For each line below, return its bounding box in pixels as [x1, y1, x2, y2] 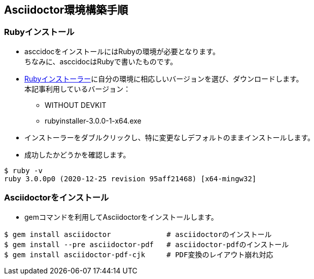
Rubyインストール [4, 27, 75, 37]
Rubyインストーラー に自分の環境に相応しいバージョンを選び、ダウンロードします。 [24, 74, 303, 83]
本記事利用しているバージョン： [24, 84, 131, 93]
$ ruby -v [4, 166, 43, 175]
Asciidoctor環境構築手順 [4, 4, 128, 16]
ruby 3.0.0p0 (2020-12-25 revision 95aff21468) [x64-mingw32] [4, 174, 257, 183]
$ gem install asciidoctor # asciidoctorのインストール [4, 230, 272, 238]
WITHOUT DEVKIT [45, 100, 107, 109]
